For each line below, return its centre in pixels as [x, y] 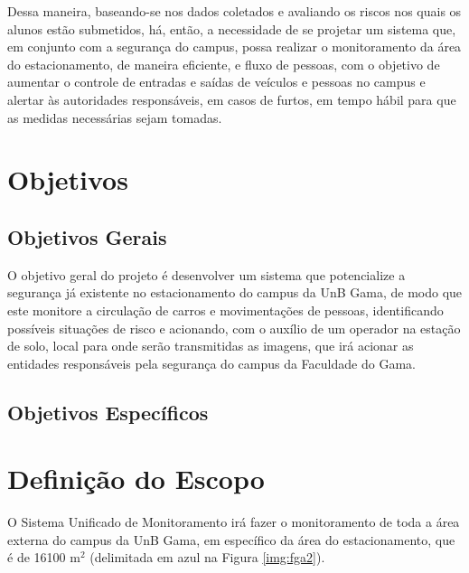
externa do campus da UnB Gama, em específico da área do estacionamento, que [231, 539]
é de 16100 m [44, 557]
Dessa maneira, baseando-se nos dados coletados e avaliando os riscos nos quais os [234, 11]
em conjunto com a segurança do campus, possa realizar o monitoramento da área [234, 47]
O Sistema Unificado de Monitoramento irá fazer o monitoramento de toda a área [234, 522]
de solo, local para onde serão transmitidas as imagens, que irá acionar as [211, 346]
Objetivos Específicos [108, 412]
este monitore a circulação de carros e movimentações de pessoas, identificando [225, 310]
